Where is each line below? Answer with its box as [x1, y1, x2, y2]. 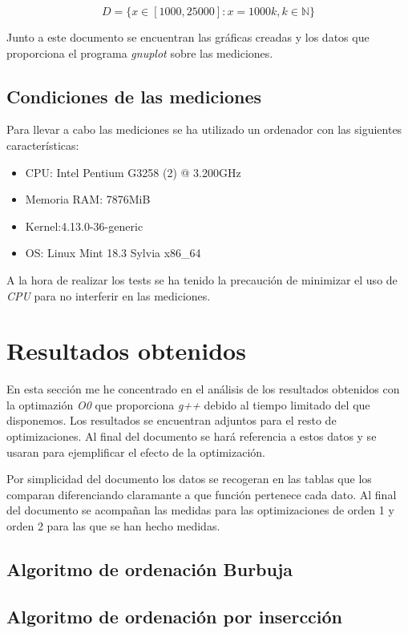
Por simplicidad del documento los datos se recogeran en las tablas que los [6, 470, 372, 487]
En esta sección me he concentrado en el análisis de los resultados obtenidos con [6, 381, 400, 397]
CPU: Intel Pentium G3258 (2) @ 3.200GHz [25, 163, 241, 180]
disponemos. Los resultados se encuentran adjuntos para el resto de [6, 412, 337, 429]
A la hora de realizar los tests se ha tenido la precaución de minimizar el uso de [6, 271, 398, 288]
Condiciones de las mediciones [6, 83, 262, 108]
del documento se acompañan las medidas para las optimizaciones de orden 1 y [6, 502, 394, 518]
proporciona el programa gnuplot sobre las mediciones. [6, 44, 273, 61]
